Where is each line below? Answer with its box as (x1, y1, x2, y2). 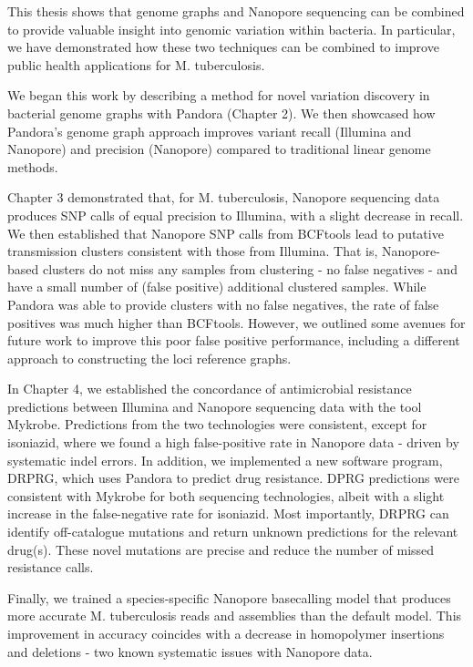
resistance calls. (7, 558, 94, 577)
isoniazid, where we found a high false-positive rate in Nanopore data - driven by (7, 433, 459, 452)
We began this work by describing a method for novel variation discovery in (7, 86, 430, 105)
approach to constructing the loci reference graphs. (7, 348, 292, 367)
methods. (7, 157, 58, 176)
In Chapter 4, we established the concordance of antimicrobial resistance (7, 379, 412, 398)
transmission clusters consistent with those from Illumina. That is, (7, 241, 378, 261)
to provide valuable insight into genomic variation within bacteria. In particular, (7, 19, 456, 38)
